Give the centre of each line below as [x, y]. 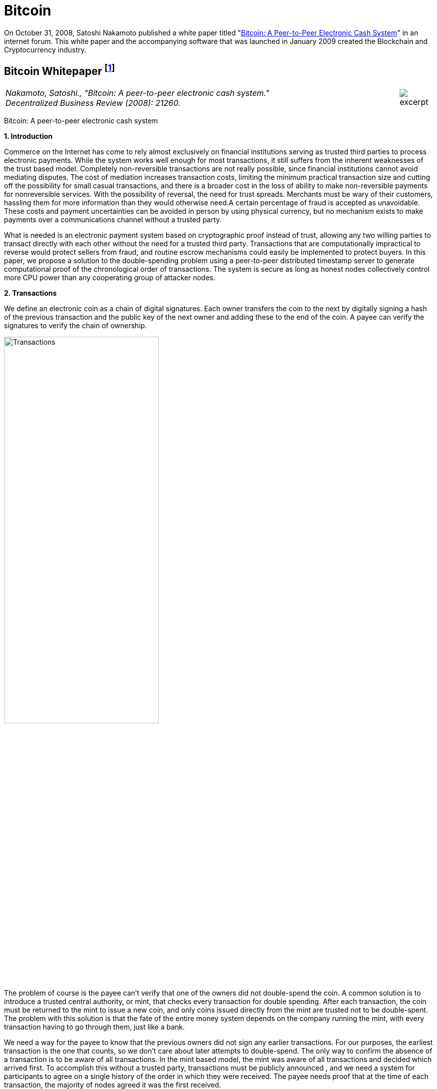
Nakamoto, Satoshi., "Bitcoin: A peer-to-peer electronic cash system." [137, 93]
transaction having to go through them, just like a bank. [95, 1027]
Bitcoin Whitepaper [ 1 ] [60, 70]
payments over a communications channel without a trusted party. [113, 219]
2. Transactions [30, 293]
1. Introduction [28, 136]
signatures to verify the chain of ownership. [76, 325]
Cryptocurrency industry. [45, 49]
